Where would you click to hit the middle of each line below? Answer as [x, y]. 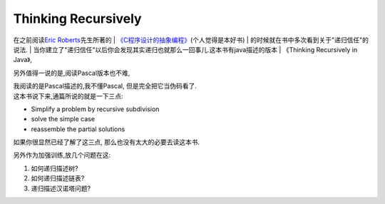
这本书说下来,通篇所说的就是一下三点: [68, 96]
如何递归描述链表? [58, 178]
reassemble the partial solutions [78, 129]
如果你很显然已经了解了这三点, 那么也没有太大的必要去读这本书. [107, 142]
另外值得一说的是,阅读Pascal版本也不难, [72, 73]
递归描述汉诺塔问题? [61, 188]
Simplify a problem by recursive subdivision [95, 109]
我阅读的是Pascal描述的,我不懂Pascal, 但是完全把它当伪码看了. [105, 86]
